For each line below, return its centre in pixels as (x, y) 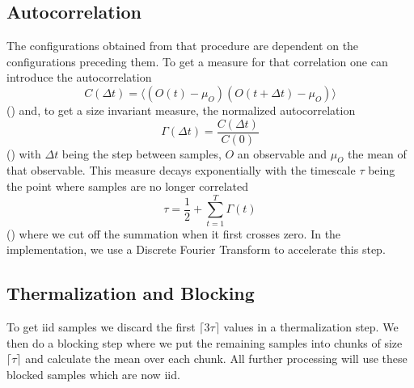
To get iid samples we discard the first (101, 327)
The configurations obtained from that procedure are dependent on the (183, 46)
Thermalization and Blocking (131, 293)
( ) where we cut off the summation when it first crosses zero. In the (174, 233)
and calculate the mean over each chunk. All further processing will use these (216, 358)
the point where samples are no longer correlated (127, 186)
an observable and (282, 153)
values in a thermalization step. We (311, 327)
